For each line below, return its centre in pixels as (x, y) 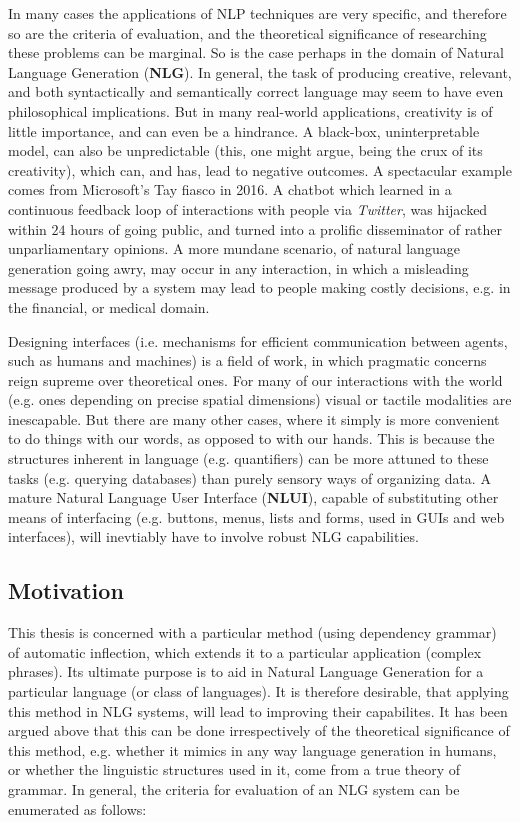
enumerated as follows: (77, 808)
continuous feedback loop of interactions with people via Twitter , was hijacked (248, 208)
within (27, 228)
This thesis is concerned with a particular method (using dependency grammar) (252, 632)
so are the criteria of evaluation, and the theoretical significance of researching (247, 32)
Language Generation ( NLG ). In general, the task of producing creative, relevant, (260, 71)
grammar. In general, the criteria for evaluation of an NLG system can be (234, 788)
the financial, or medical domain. (109, 306)
